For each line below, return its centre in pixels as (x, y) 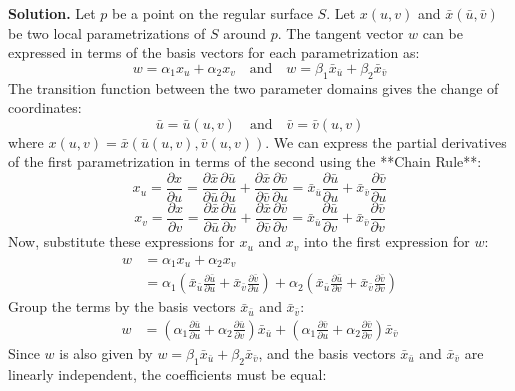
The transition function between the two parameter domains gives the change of (253, 87)
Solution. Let (52, 13)
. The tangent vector (340, 32)
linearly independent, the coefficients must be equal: (167, 373)
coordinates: (45, 107)
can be (442, 32)
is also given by (106, 352)
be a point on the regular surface (212, 13)
